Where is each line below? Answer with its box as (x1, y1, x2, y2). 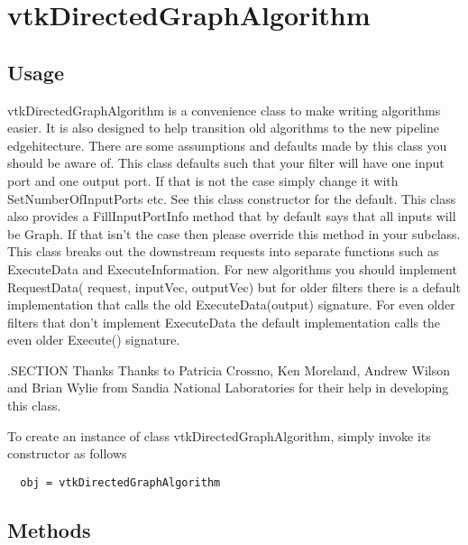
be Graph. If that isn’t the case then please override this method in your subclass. (7, 224, 461, 243)
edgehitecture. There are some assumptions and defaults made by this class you (7, 135, 447, 154)
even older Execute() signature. (7, 330, 180, 349)
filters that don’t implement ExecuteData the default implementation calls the (7, 312, 441, 331)
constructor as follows (7, 444, 127, 463)
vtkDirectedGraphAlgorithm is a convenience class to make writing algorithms (7, 100, 441, 119)
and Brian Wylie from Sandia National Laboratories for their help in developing (7, 378, 449, 397)
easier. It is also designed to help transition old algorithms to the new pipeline (7, 118, 439, 137)
